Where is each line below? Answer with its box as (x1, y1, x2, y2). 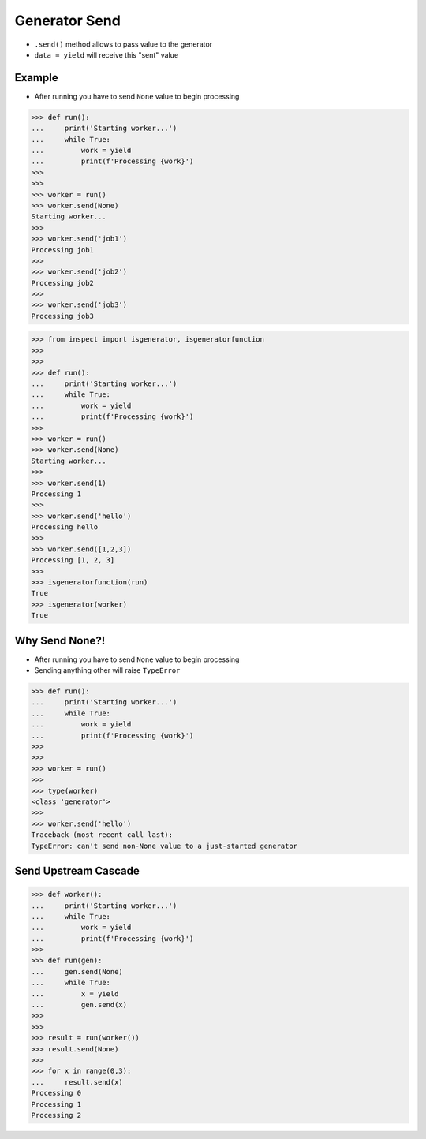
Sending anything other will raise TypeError (34, 666, 181, 675)
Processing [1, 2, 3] (31, 556, 115, 565)
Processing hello (31, 523, 99, 532)
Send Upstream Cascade (14, 864, 140, 877)
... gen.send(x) (31, 1000, 128, 1010)
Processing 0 (31, 1089, 82, 1098)
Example (14, 71, 58, 84)
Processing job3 (31, 312, 95, 320)
